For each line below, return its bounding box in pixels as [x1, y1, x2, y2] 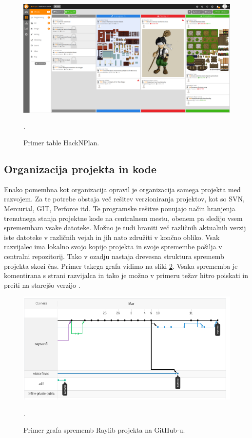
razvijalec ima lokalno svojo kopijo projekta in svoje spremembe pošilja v [4, 241, 222, 252]
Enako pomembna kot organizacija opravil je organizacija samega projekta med [4, 184, 241, 194]
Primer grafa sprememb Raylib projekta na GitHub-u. [23, 424, 185, 435]
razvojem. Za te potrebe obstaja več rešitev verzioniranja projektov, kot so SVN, [4, 194, 245, 204]
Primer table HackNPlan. [23, 137, 99, 147]
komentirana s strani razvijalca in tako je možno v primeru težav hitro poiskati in [4, 270, 248, 280]
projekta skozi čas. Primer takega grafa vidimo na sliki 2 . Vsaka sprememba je [4, 260, 238, 271]
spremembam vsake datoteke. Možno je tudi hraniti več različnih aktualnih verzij [4, 222, 246, 233]
